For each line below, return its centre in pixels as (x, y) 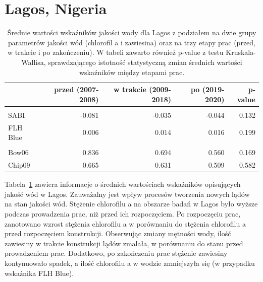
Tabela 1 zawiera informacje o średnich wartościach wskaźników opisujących (123, 184)
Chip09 (19, 165)
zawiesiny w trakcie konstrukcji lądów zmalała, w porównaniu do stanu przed (124, 243)
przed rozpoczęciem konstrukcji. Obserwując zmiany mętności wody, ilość (118, 233)
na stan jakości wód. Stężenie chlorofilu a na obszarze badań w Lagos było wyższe (131, 204)
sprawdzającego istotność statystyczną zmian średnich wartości (145, 62)
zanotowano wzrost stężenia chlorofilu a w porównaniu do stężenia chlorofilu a (125, 223)
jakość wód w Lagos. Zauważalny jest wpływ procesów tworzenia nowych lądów (127, 194)
